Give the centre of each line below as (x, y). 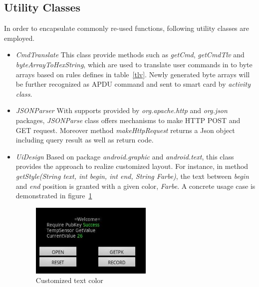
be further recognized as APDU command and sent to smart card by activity (133, 84)
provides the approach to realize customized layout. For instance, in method (132, 166)
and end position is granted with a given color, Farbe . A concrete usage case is (135, 186)
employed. (19, 38)
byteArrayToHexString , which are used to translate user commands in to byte (134, 64)
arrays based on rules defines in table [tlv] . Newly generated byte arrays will (133, 74)
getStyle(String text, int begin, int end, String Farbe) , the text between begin (132, 176)
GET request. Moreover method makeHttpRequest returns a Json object (125, 130)
